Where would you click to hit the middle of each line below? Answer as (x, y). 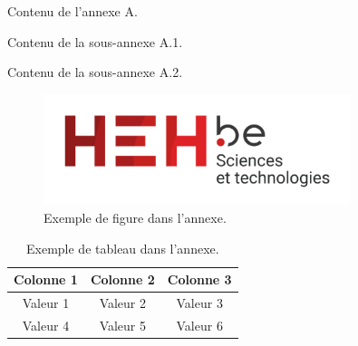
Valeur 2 (123, 303)
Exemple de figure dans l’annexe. (135, 217)
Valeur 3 (199, 303)
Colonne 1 (46, 279)
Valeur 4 (46, 325)
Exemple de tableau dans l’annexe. (123, 248)
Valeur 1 (46, 303)
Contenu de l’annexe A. (73, 11)
